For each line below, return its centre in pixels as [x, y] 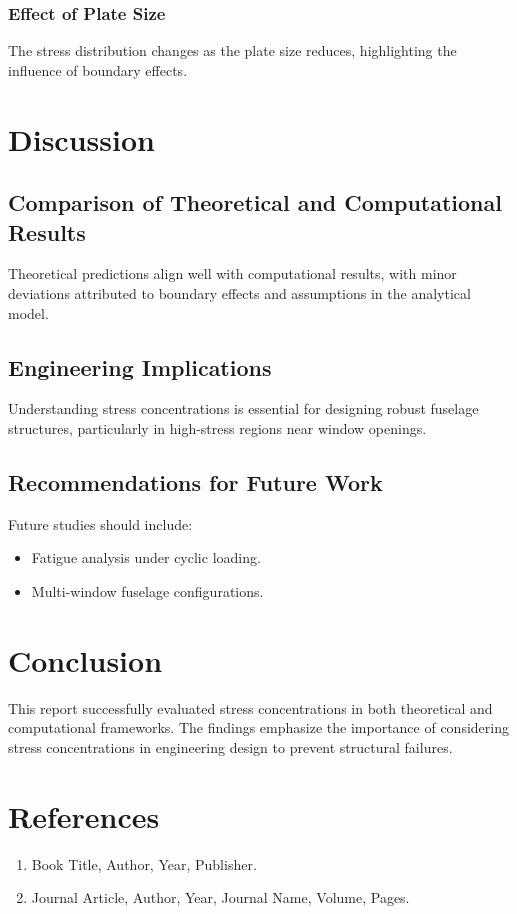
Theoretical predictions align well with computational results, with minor [232, 273]
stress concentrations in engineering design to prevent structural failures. [230, 746]
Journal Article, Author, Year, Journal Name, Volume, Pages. [220, 897]
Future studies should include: [100, 523]
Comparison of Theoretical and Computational [255, 202]
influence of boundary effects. [98, 69]
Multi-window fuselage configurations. [147, 590]
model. [28, 312]
